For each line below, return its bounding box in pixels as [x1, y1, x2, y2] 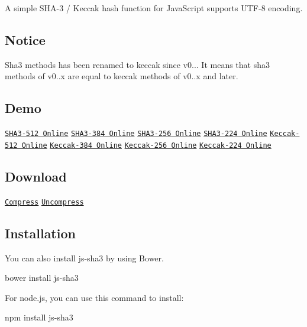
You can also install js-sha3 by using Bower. [5, 251, 164, 264]
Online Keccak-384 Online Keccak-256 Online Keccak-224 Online [21, 141, 272, 150]
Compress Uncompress [5, 198, 84, 206]
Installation [5, 224, 76, 242]
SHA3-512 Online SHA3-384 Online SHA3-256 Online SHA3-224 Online [5, 129, 267, 138]
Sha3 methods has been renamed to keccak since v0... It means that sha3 [5, 58, 270, 70]
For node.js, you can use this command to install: [5, 291, 184, 303]
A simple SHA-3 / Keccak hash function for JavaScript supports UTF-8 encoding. [5, 2, 303, 14]
